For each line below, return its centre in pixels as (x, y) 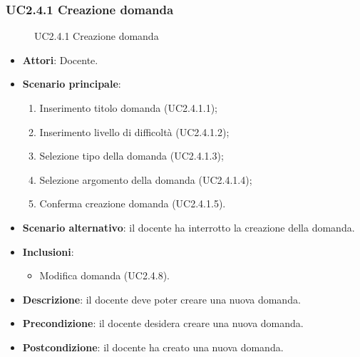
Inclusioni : (48, 251)
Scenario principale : (72, 84)
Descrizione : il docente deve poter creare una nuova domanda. (161, 299)
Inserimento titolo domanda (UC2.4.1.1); (129, 108)
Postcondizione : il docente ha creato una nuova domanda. (153, 347)
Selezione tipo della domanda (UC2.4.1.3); (132, 156)
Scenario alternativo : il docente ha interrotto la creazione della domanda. (189, 227)
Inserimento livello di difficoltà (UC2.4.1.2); (134, 131)
